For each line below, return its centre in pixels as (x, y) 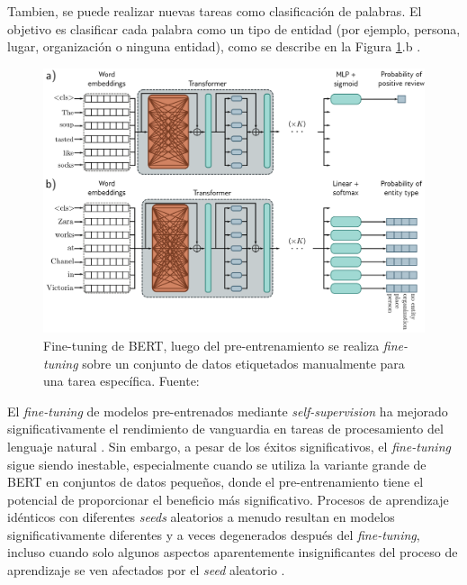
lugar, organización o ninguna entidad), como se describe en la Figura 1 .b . (214, 46)
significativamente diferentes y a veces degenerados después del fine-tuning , (214, 534)
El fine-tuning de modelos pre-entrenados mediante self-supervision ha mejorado (228, 411)
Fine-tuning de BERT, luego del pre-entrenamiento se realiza (211, 345)
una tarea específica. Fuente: (121, 381)
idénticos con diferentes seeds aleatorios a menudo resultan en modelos (201, 517)
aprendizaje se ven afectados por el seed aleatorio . (146, 570)
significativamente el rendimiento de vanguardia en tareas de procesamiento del (225, 429)
